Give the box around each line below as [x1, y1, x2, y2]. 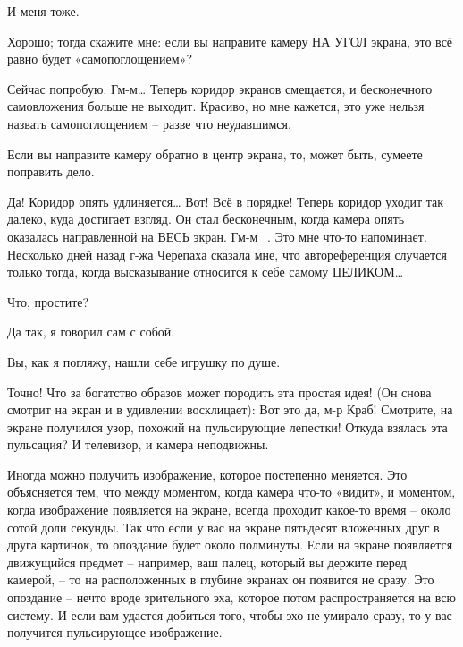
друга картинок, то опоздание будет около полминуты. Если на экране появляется [7, 535, 453, 554]
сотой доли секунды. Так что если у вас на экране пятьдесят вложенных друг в [7, 517, 440, 536]
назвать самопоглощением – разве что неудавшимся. [7, 114, 291, 132]
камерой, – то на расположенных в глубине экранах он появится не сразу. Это [7, 570, 434, 589]
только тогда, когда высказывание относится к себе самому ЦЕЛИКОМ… [7, 262, 404, 281]
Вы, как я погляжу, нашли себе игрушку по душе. [7, 352, 281, 370]
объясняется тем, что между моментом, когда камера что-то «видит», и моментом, [7, 482, 456, 501]
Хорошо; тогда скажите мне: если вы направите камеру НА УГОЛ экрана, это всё [7, 31, 453, 50]
